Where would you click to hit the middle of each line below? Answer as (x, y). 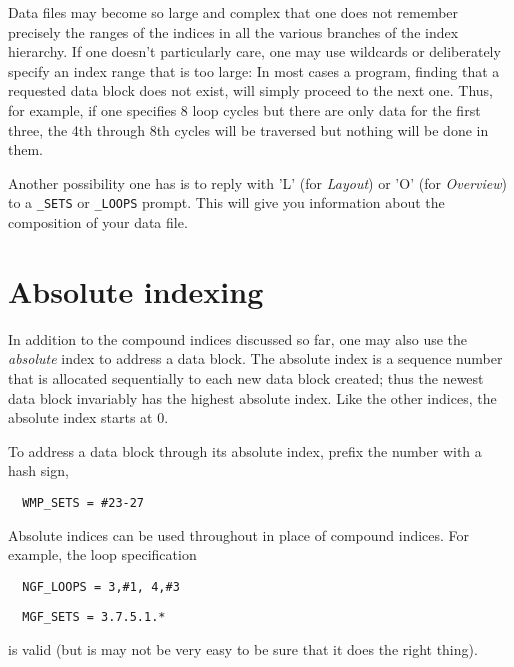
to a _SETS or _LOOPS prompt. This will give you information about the (226, 202)
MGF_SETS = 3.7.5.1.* (94, 617)
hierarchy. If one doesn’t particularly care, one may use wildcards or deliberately (254, 51)
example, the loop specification (102, 554)
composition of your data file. (98, 222)
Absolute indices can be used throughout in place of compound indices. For (239, 534)
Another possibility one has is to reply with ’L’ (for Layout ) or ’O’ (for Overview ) (258, 182)
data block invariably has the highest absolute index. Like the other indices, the (252, 397)
